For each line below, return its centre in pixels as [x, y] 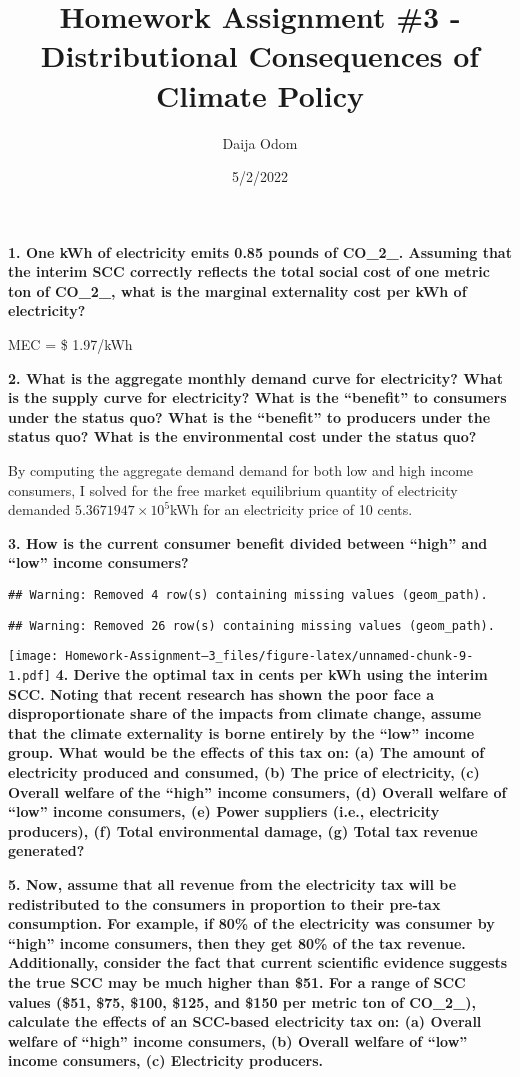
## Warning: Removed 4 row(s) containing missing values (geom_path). [248, 595]
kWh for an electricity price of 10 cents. [291, 509]
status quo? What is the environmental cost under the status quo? [242, 436]
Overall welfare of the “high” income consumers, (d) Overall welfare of [257, 791]
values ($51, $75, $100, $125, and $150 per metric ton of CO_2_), [242, 1001]
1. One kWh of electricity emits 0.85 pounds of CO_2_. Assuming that [260, 251]
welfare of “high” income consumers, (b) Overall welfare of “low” [238, 1040]
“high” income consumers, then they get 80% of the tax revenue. [237, 942]
